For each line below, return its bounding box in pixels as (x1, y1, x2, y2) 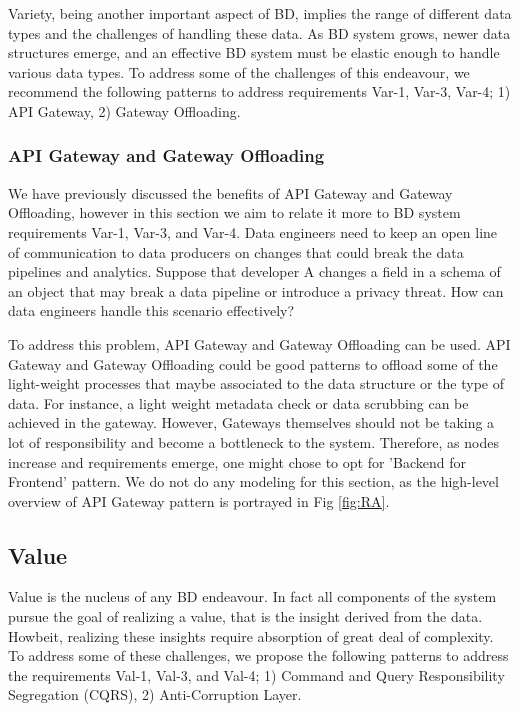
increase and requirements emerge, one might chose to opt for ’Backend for (8, 451, 466, 472)
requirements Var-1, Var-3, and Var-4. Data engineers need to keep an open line (8, 221, 498, 242)
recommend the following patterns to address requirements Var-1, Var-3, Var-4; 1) (8, 81, 511, 102)
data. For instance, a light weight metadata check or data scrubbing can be (8, 392, 469, 413)
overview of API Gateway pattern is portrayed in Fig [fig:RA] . (8, 490, 390, 511)
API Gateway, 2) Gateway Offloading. (8, 100, 241, 121)
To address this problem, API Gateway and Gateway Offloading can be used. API (8, 333, 511, 354)
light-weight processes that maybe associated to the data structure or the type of (8, 373, 505, 394)
